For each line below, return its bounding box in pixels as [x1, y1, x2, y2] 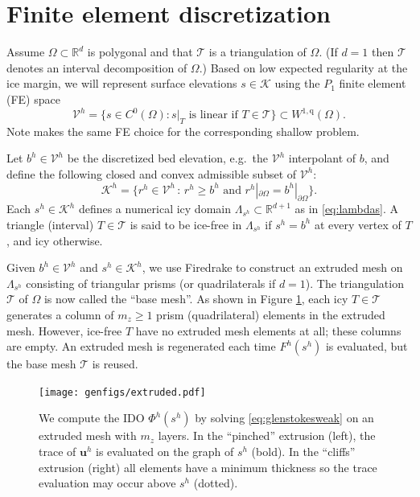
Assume [6, 43, 45, 60]
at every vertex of [314, 216, 401, 232]
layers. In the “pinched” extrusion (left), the [158, 427, 376, 444]
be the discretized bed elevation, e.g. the [67, 150, 269, 166]
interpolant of [288, 150, 356, 166]
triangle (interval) [6, 216, 94, 232]
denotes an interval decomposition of [6, 59, 187, 76]
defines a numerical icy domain [78, 200, 231, 217]
